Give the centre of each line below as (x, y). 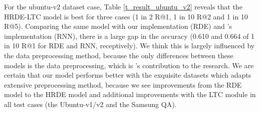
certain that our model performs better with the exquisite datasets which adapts (128, 75)
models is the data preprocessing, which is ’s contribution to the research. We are (129, 65)
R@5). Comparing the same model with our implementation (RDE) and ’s (118, 26)
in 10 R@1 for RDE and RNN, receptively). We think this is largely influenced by (129, 46)
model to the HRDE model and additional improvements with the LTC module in (130, 94)
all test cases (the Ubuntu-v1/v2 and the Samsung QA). (90, 104)
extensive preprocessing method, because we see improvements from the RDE (123, 84)
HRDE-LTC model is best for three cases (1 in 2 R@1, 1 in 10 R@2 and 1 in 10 (126, 16)
